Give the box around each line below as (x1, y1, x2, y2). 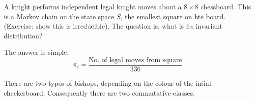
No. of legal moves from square (88, 56, 182, 64)
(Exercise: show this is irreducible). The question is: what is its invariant (4, 21, 223, 31)
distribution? (4, 30, 43, 40)
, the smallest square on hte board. (120, 11, 226, 21)
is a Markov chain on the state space (4, 11, 114, 21)
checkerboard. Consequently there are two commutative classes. (4, 87, 195, 98)
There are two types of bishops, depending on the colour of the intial (4, 78, 211, 88)
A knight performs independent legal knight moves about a (4, 1, 182, 11)
